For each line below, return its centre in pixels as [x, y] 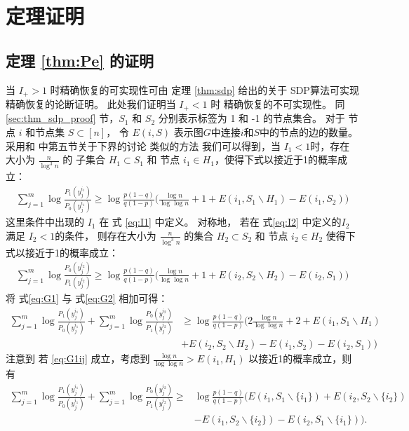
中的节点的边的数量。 [309, 132]
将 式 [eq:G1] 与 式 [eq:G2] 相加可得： [87, 298]
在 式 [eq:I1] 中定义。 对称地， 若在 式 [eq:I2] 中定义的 [220, 222]
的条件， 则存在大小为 [106, 235]
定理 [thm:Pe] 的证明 [80, 60]
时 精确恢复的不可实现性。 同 [278, 104]
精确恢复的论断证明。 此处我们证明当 [91, 104]
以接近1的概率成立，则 [300, 358]
